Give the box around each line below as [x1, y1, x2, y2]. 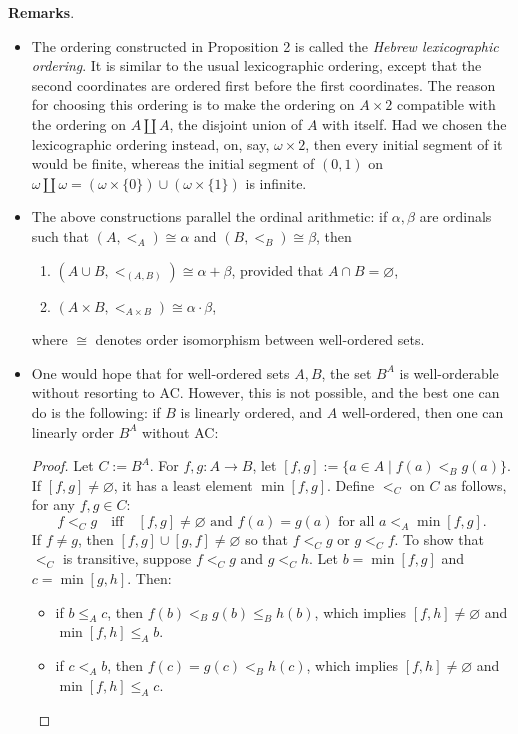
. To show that [394, 528, 485, 549]
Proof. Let [31, 455, 94, 476]
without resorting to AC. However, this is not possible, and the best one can [31, 382, 500, 403]
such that [31, 225, 90, 246]
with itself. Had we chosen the [322, 113, 507, 134]
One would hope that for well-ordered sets [31, 362, 290, 383]
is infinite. [245, 172, 307, 193]
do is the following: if [31, 401, 161, 422]
